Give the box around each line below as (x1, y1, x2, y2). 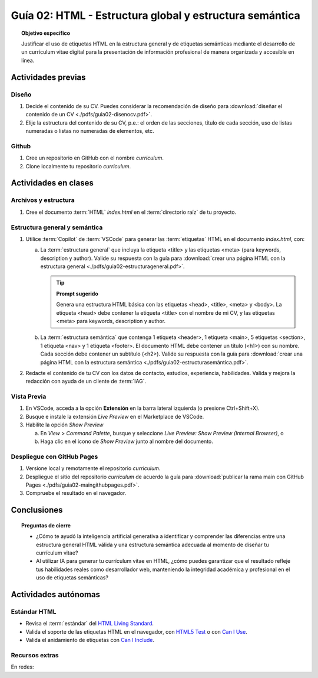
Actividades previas (11, 72, 86, 82)
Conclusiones (11, 505, 63, 515)
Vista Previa (11, 393, 47, 401)
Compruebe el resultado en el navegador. (25, 490, 127, 497)
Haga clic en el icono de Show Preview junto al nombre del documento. (40, 438, 213, 445)
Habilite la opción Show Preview (25, 421, 104, 428)
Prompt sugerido (56, 290, 98, 297)
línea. (21, 57, 35, 64)
